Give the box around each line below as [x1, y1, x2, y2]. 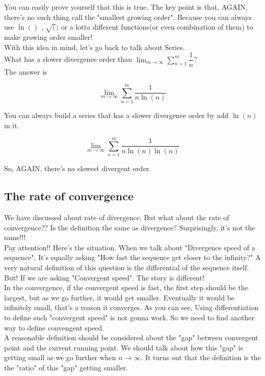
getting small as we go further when [4, 352, 116, 363]
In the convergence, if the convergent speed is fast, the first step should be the [4, 282, 248, 293]
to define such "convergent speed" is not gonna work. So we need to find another [4, 312, 255, 322]
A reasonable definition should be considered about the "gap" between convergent [4, 332, 258, 343]
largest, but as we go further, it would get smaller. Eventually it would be [4, 292, 235, 302]
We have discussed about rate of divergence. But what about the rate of [4, 212, 229, 223]
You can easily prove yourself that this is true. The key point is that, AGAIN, [4, 2, 248, 12]
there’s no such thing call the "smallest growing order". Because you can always [4, 11, 252, 22]
